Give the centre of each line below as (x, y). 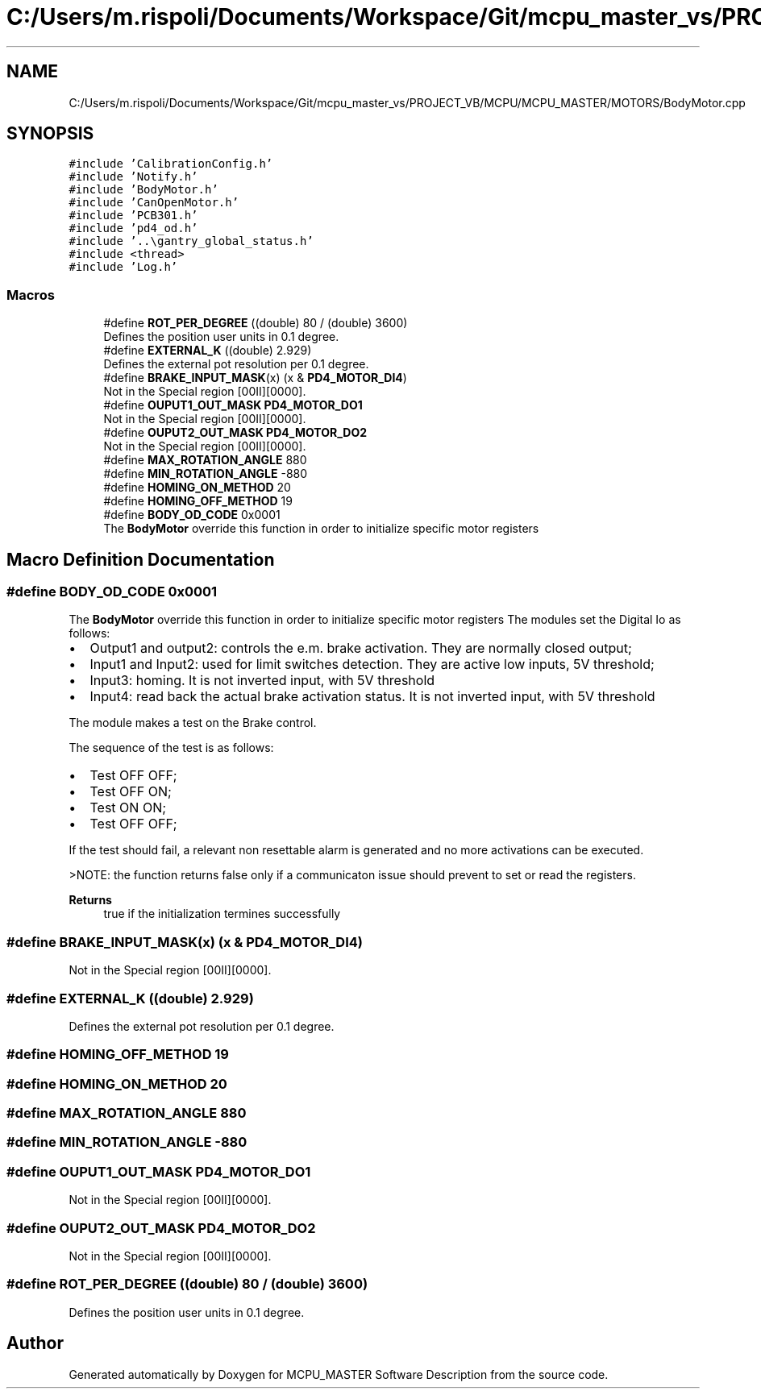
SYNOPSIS (50, 134)
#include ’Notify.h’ (133, 177)
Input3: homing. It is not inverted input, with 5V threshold (262, 681)
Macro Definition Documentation (141, 559)
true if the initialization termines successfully (222, 914)
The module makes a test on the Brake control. (193, 723)
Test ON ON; (128, 808)
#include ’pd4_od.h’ (133, 228)
